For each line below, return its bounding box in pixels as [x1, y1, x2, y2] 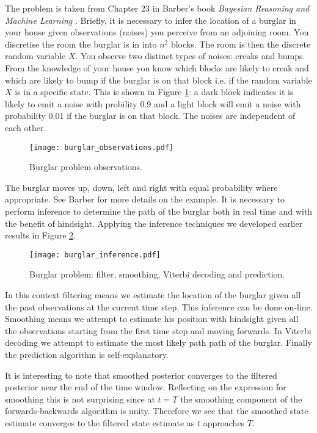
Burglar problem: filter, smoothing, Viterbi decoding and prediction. [29, 268, 285, 281]
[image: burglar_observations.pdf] [29, 143, 174, 152]
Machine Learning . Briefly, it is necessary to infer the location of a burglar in [5, 13, 296, 26]
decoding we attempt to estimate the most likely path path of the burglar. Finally [5, 336, 312, 349]
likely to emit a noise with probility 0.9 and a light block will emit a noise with [5, 97, 301, 110]
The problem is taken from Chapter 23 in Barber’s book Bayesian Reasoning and [5, 2, 310, 14]
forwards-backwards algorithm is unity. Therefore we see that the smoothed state [5, 404, 308, 417]
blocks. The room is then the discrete [170, 37, 311, 50]
